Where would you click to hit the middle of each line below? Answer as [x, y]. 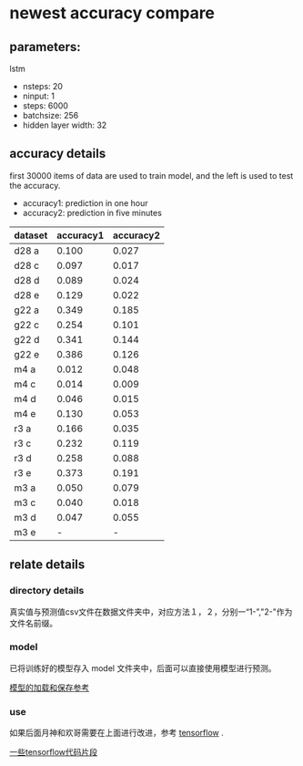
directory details [47, 591]
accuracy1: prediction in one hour [85, 202]
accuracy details [58, 154]
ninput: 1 [38, 96]
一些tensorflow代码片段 [54, 752]
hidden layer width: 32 [65, 125]
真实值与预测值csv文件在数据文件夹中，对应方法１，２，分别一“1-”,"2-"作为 [151, 611]
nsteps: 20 [43, 86]
